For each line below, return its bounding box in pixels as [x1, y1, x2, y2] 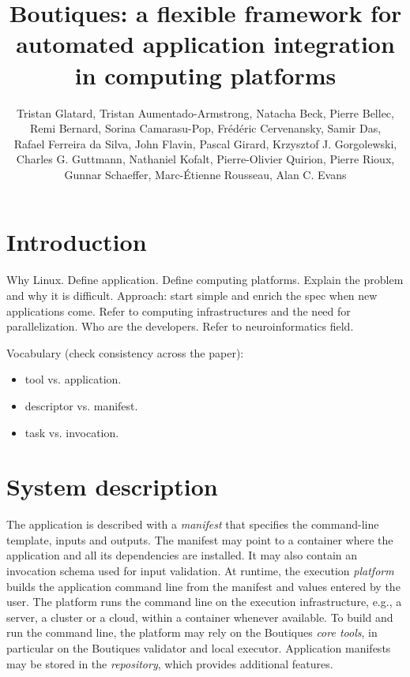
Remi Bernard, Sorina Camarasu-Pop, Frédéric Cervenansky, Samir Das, [29, 120, 382, 137]
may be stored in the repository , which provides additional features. [6, 655, 333, 671]
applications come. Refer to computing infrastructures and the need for [6, 302, 351, 319]
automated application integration [16, 28, 395, 60]
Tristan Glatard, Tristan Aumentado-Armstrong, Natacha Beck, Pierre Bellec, [17, 104, 394, 121]
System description [6, 470, 218, 503]
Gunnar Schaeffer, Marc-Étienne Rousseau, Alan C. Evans [64, 166, 347, 182]
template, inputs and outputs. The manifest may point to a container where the [6, 531, 393, 548]
